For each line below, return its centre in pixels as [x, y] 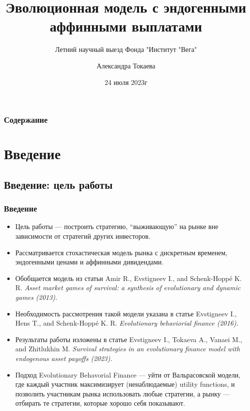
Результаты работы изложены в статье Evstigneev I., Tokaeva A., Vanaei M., [129, 339]
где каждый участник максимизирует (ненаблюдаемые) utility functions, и [125, 384]
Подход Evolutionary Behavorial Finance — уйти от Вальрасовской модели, [128, 374]
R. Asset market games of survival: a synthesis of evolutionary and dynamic [128, 288]
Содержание [26, 120]
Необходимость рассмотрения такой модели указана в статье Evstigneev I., [126, 313]
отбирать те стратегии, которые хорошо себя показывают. [100, 403]
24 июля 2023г [126, 82]
